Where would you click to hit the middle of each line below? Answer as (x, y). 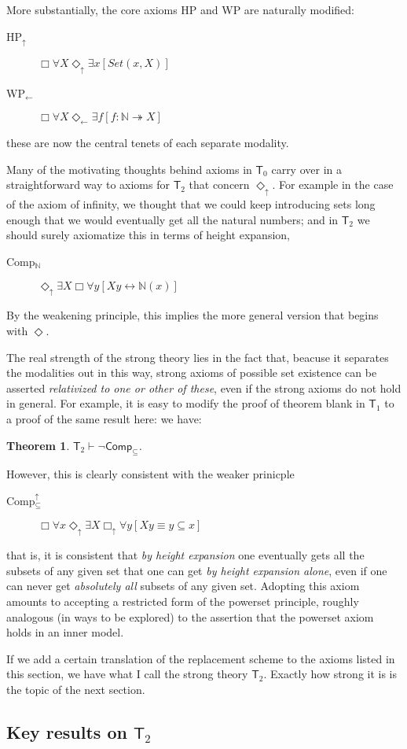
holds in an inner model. (65, 632)
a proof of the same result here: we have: (104, 418)
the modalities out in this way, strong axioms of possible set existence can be (192, 373)
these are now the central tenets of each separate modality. (148, 143)
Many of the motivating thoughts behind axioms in (129, 169)
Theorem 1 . (38, 445)
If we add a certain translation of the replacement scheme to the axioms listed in (201, 658)
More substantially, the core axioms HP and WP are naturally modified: (180, 9)
